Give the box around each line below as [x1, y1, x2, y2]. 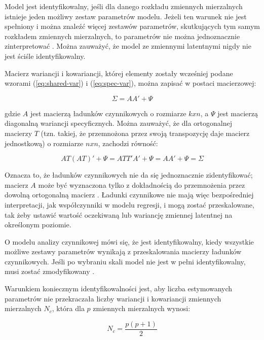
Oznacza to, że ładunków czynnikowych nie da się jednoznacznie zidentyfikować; [5, 169, 253, 180]
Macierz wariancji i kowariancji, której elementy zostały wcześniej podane [5, 67, 233, 78]
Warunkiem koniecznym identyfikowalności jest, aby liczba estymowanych [5, 283, 233, 294]
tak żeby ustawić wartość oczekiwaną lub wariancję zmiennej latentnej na [5, 209, 233, 220]
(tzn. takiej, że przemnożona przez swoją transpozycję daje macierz [41, 127, 250, 138]
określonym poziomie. [5, 219, 71, 230]
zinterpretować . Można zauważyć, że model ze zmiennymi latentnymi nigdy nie [5, 41, 251, 51]
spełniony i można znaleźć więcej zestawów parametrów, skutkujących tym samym [5, 21, 260, 31]
